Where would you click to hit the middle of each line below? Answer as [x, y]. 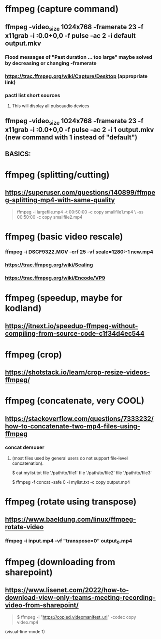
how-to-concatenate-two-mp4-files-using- [73, 426]
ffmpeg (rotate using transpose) [71, 502]
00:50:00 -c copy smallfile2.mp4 [50, 217]
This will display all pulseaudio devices [51, 106]
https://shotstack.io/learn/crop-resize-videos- [78, 372]
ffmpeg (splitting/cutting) [57, 175]
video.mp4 [28, 622]
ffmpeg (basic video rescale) [64, 237]
